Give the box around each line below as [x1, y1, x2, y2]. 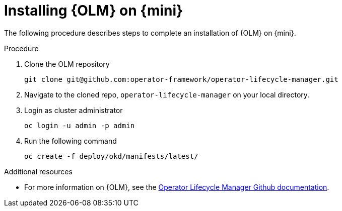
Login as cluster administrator [24, 105, 123, 115]
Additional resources [4, 167, 73, 176]
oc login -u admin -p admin [24, 121, 135, 130]
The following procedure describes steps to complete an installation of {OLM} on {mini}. [4, 28, 296, 37]
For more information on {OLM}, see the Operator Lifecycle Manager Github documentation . [24, 182, 329, 191]
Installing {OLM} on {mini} [4, 2, 183, 19]
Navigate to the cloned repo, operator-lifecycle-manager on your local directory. [24, 90, 310, 99]
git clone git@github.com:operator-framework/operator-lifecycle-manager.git [24, 75, 338, 83]
